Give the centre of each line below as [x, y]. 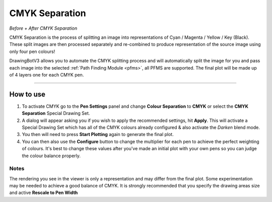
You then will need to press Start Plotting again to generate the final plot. [98, 134]
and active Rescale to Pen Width [44, 193]
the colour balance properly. [51, 156]
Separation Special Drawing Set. [56, 113]
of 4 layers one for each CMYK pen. [47, 75]
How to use [27, 94]
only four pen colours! [32, 51]
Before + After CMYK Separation [43, 28]
